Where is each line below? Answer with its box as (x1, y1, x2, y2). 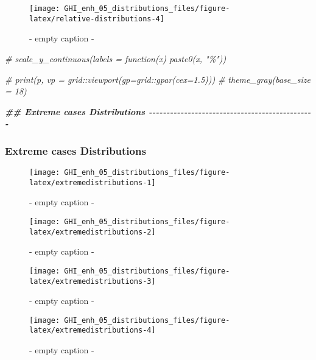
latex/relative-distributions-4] (29, 14, 164, 23)
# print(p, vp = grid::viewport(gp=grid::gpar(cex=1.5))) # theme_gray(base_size (5, 72, 311, 85)
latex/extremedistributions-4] (29, 326, 156, 335)
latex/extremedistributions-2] (29, 227, 156, 236)
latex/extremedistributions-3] (29, 277, 156, 286)
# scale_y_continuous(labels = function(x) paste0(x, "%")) (5, 52, 226, 65)
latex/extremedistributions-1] (29, 178, 156, 187)
